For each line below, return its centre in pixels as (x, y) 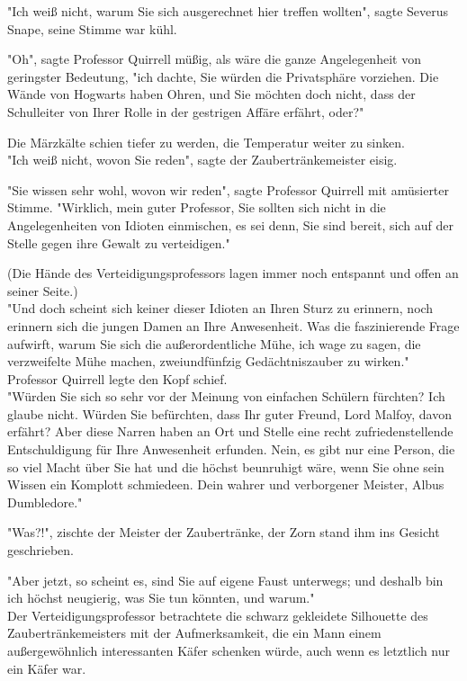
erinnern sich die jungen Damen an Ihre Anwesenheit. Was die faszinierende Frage (233, 325)
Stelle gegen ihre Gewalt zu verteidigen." (119, 242)
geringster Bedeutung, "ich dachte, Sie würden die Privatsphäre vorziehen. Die (223, 76)
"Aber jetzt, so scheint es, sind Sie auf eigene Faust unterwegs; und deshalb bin (225, 580)
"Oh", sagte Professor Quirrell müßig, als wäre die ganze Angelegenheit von (214, 59)
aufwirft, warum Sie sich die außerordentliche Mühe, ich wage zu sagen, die (214, 343)
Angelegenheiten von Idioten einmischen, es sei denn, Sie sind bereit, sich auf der (230, 224)
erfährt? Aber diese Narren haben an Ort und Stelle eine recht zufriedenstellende (230, 431)
